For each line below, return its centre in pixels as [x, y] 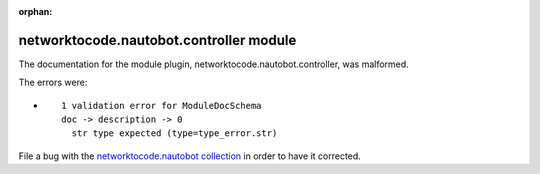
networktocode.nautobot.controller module [157, 40]
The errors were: [53, 82]
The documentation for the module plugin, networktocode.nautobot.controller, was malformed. [213, 64]
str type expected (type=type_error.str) [174, 133]
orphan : [35, 11]
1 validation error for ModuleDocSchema [161, 105]
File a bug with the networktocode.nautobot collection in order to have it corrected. [190, 156]
